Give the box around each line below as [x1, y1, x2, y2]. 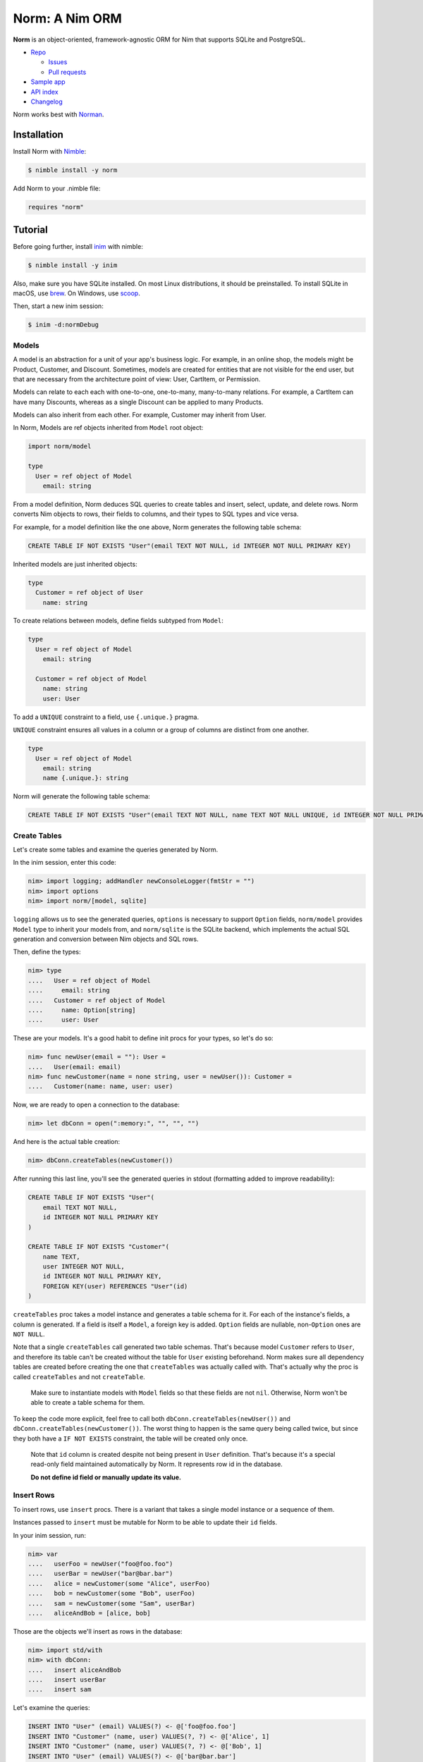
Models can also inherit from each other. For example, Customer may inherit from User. [13, 411, 266, 419]
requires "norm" [27, 203, 85, 211]
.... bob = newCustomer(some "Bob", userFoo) [27, 1589, 195, 1598]
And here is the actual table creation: [13, 1138, 121, 1146]
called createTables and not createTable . [13, 1372, 146, 1381]
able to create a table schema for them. [30, 1398, 145, 1407]
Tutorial [13, 223, 49, 235]
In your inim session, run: [13, 1531, 86, 1539]
